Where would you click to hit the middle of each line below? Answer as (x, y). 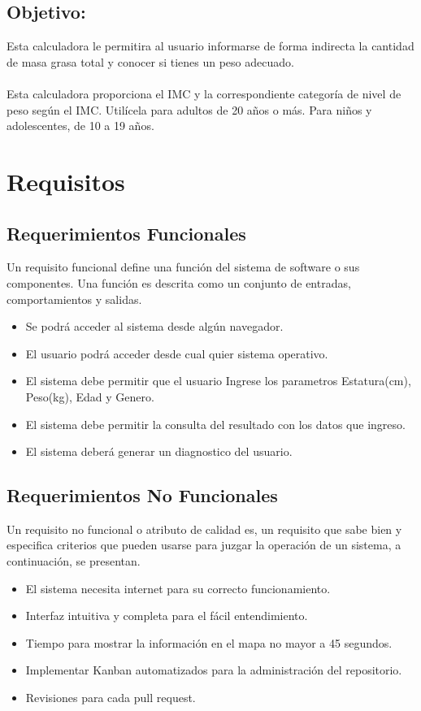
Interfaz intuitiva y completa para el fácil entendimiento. (167, 616)
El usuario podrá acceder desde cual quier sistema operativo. (177, 353)
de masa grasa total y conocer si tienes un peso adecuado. (150, 61)
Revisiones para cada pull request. (111, 698)
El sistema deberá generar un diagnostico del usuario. (159, 451)
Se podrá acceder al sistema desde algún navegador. (154, 326)
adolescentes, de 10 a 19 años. (80, 126)
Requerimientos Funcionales (126, 233)
